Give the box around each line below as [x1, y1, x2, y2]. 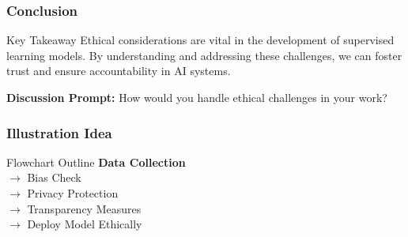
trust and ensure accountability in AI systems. [6, 62, 231, 79]
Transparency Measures [27, 200, 142, 216]
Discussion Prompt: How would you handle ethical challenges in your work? [6, 89, 387, 105]
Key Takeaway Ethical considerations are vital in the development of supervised [6, 32, 395, 48]
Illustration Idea [6, 122, 112, 142]
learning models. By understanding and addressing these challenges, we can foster [6, 47, 402, 63]
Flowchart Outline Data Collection [6, 153, 186, 170]
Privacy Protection [27, 185, 119, 201]
